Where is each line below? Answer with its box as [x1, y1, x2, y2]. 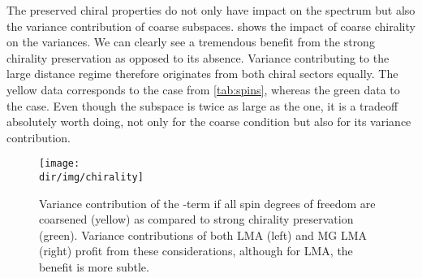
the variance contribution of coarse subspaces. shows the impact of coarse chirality [6, 17, 416, 34]
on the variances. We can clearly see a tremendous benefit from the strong [6, 33, 375, 50]
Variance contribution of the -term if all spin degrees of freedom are [39, 194, 376, 211]
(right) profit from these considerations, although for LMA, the [39, 242, 353, 259]
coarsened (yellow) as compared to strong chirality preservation [39, 211, 354, 228]
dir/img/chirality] [39, 172, 144, 183]
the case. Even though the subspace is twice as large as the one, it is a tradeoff [6, 97, 398, 114]
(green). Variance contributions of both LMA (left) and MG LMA [39, 226, 368, 243]
